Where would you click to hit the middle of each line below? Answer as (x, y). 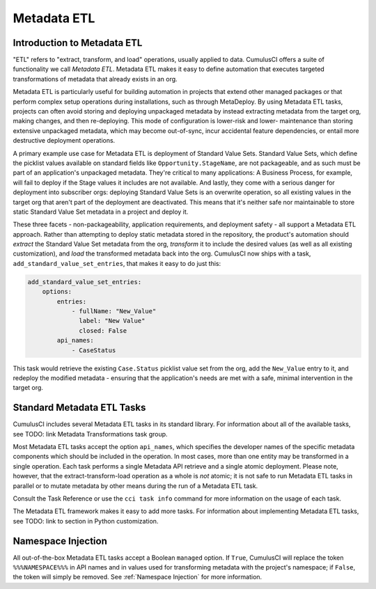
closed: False (103, 330)
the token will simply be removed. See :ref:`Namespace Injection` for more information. (138, 577)
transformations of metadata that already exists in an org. (95, 79)
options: (57, 292)
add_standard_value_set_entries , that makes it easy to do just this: (117, 263)
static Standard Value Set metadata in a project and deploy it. (101, 212)
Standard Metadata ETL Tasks (79, 408)
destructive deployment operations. (64, 141)
